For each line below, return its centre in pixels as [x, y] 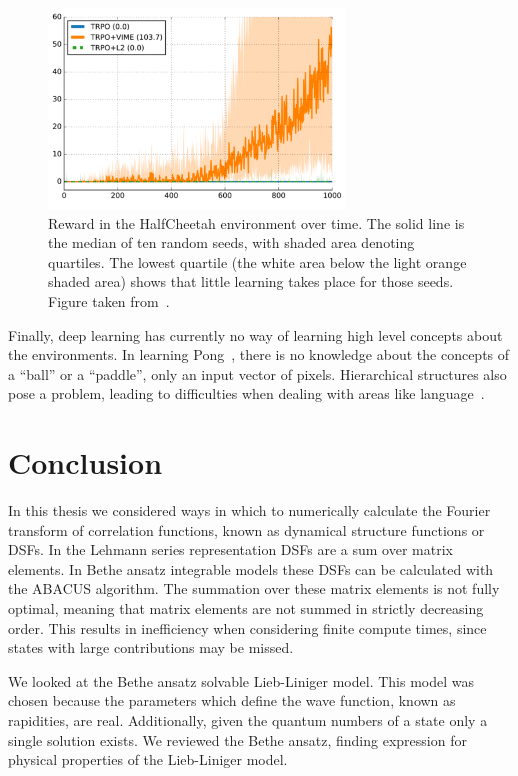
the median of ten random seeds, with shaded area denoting [231, 242]
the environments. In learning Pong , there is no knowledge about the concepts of [259, 354]
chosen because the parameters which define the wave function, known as [232, 700]
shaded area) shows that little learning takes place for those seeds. [251, 281]
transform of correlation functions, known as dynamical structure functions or [246, 529]
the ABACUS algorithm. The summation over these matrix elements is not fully [254, 588]
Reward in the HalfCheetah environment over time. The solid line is [256, 222]
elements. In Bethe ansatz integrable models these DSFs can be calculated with [251, 568]
